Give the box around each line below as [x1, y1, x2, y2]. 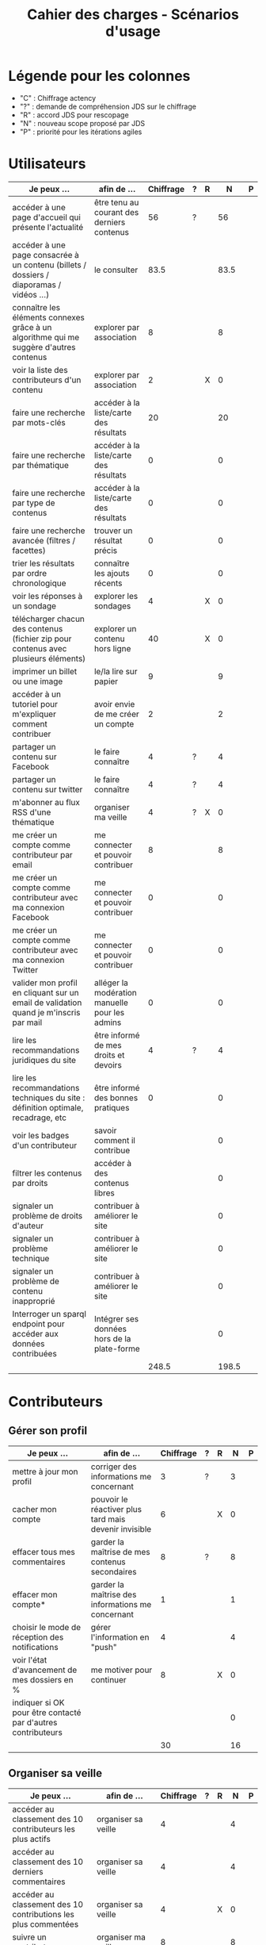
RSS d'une [12, 807, 51, 818]
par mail [12, 1017, 43, 1028]
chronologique [12, 577, 66, 589]
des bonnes [93, 1092, 139, 1103]
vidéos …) [12, 289, 50, 300]
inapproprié [12, 1295, 55, 1306]
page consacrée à [12, 249, 79, 260]
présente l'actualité [12, 221, 84, 232]
